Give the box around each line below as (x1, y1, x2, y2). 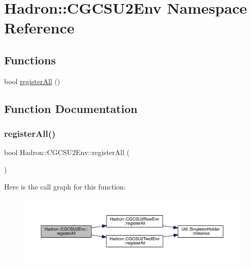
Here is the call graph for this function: (4, 181, 126, 192)
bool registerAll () (4, 75, 60, 86)
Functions (4, 52, 56, 67)
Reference (4, 17, 75, 38)
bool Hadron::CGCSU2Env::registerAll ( (4, 147, 130, 158)
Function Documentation (4, 100, 138, 116)
